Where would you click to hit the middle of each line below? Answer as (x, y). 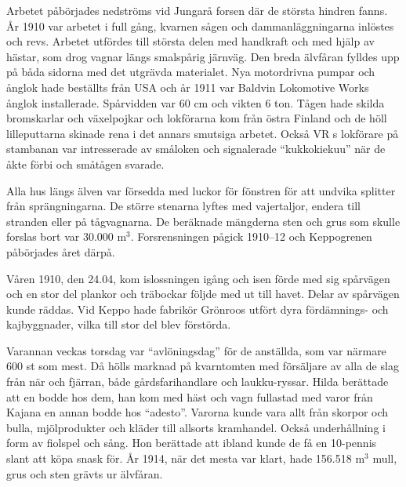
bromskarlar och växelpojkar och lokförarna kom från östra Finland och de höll (197, 118)
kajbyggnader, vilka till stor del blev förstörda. (119, 324)
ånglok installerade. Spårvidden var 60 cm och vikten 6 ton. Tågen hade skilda (196, 102)
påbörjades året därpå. (61, 251)
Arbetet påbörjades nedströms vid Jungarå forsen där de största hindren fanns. (197, 10)
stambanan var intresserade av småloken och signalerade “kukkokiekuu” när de (196, 149)
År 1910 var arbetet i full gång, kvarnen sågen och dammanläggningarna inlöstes (200, 25)
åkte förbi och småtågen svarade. (85, 164)
